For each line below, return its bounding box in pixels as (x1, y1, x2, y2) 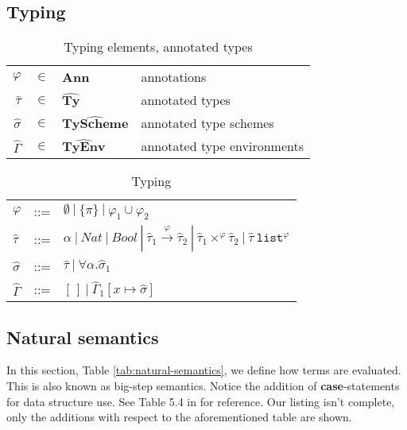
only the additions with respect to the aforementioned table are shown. (6, 409, 352, 425)
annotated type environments (141, 137, 304, 156)
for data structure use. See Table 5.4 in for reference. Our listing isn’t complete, (6, 393, 395, 409)
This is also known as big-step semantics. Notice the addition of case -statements (6, 378, 400, 393)
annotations (141, 68, 207, 87)
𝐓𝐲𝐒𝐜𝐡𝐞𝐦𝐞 (62, 118, 129, 131)
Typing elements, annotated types (64, 37, 253, 56)
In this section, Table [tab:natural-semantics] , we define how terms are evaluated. (6, 362, 401, 378)
